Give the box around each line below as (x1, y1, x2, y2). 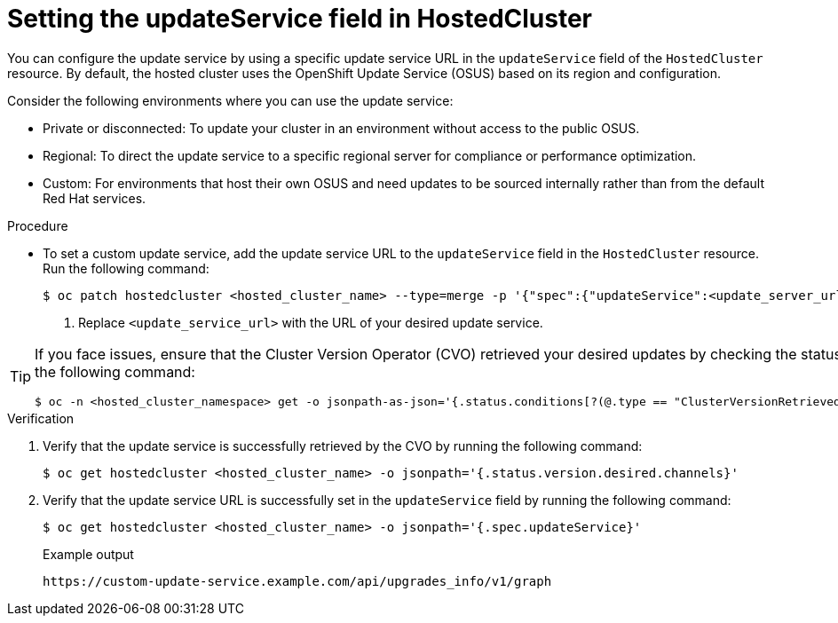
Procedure (7, 217, 68, 233)
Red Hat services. (43, 190, 146, 206)
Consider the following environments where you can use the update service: (7, 92, 454, 108)
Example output (43, 546, 134, 562)
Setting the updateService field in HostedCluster (7, 4, 593, 34)
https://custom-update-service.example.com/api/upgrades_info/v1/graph (43, 573, 552, 588)
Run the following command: (43, 260, 209, 276)
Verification (7, 410, 75, 426)
